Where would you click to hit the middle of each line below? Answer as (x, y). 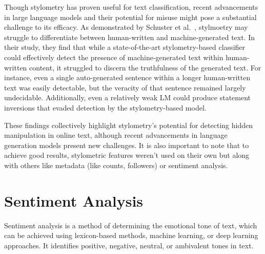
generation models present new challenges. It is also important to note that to (127, 145)
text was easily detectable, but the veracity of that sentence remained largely (125, 87)
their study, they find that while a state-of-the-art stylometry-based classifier (125, 47)
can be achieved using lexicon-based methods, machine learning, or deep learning (131, 235)
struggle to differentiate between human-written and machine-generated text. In (130, 37)
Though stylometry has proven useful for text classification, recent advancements (131, 7)
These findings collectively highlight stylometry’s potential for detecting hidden (128, 125)
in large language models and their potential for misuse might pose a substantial (130, 17)
